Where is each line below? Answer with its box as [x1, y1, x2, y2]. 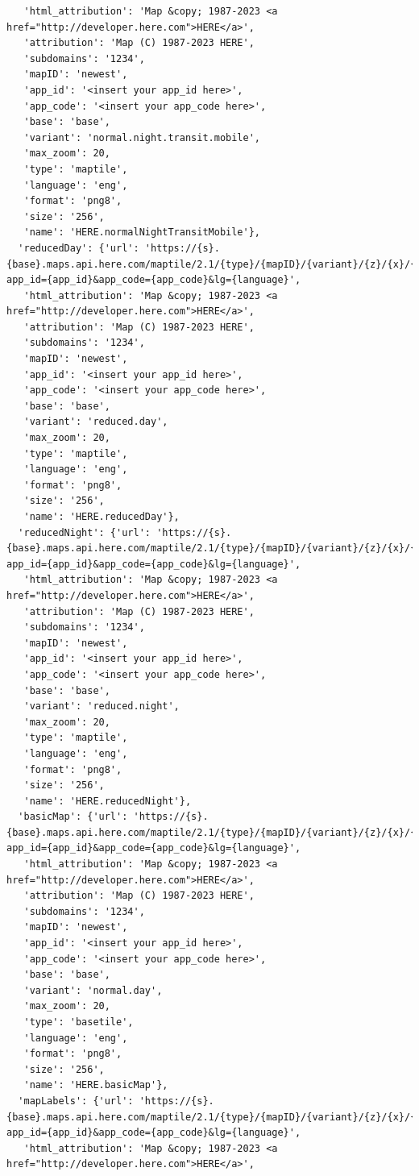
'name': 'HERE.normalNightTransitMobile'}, [23, 226, 260, 239]
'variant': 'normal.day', [23, 984, 163, 996]
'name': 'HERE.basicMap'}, [23, 1079, 168, 1091]
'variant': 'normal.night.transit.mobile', [23, 131, 260, 143]
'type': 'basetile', [23, 1016, 134, 1028]
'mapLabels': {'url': [18, 1095, 134, 1107]
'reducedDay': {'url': [18, 242, 139, 254]
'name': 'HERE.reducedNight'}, [23, 795, 192, 807]
